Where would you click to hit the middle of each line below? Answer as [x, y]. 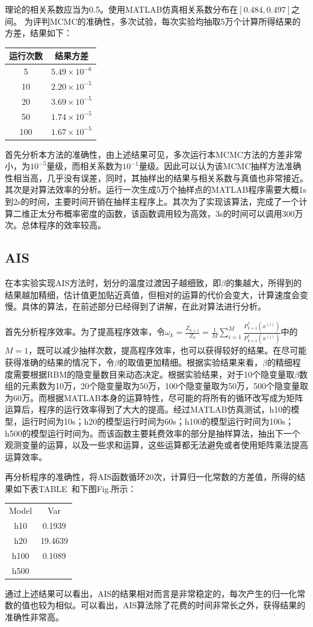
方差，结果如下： [39, 33]
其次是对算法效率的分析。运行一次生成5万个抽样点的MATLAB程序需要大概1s [156, 189]
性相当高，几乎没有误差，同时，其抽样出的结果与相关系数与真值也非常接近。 [156, 177]
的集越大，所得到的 [264, 282]
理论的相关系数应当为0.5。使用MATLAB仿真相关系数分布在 [122, 9]
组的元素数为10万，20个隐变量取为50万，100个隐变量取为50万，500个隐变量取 [156, 386]
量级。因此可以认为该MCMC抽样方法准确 [220, 166]
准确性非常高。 [34, 616]
